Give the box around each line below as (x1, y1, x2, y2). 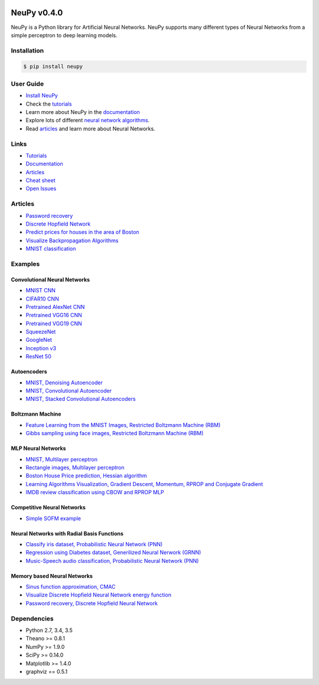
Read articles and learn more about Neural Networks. (25, 125, 156, 132)
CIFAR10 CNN (25, 295, 59, 302)
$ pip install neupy (23, 63, 83, 70)
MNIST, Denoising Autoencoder (25, 379, 103, 386)
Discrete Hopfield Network (25, 220, 91, 227)
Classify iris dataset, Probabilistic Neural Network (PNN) (25, 540, 163, 547)
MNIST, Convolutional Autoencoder (25, 387, 112, 394)
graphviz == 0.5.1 (25, 668, 68, 675)
